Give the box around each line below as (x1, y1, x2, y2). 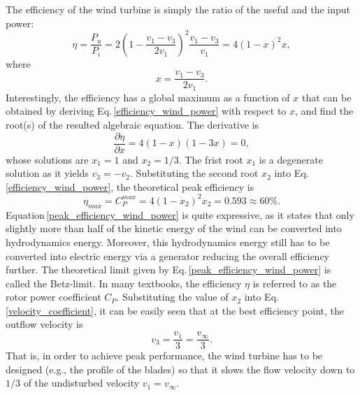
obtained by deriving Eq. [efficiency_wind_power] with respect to (6, 103, 287, 118)
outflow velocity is (6, 317, 83, 331)
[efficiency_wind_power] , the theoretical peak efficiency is (6, 179, 254, 194)
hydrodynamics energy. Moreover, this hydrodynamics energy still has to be (6, 234, 330, 249)
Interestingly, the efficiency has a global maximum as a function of (6, 89, 290, 104)
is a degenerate (259, 152, 323, 166)
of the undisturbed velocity (23, 375, 140, 390)
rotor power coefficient (6, 289, 101, 304)
